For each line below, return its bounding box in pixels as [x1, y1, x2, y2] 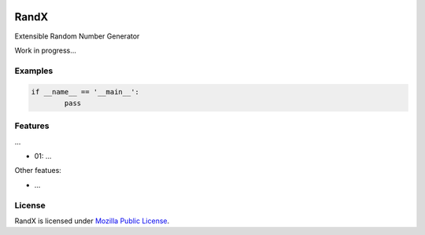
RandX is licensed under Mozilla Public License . [14, 216, 170, 226]
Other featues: [14, 166, 62, 175]
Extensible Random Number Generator [14, 31, 140, 41]
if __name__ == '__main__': [31, 87, 139, 97]
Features [14, 120, 50, 131]
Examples [14, 65, 54, 76]
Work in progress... [14, 46, 76, 55]
